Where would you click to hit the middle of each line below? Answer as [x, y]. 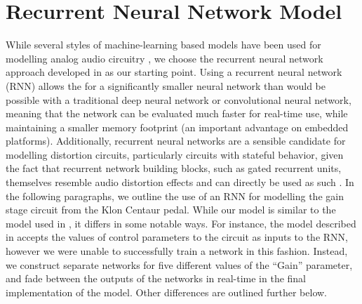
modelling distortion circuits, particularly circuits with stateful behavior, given [175, 154]
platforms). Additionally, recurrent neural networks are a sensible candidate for [176, 141]
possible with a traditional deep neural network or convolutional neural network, [179, 99]
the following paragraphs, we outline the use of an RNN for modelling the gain [175, 196]
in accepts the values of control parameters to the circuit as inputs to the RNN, [177, 237]
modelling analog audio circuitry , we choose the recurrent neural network [165, 58]
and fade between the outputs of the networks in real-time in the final [156, 278]
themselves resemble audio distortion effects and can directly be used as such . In [180, 182]
